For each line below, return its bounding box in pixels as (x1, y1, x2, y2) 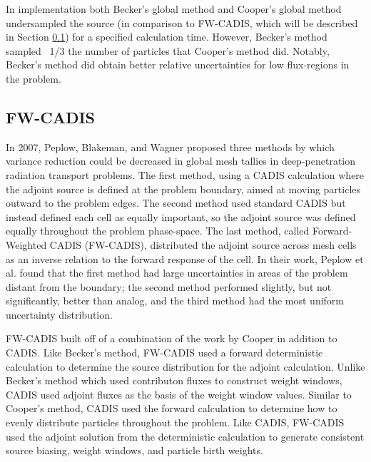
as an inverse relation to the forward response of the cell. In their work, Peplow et (6, 251, 364, 266)
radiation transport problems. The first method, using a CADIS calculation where (6, 167, 365, 182)
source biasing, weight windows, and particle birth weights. (6, 443, 263, 458)
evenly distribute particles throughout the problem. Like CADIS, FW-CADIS (6, 415, 345, 430)
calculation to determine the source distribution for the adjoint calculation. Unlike (6, 359, 365, 374)
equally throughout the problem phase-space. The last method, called (6, 223, 310, 238)
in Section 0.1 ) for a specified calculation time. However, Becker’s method (6, 29, 327, 44)
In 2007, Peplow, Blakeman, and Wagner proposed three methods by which (6, 139, 335, 154)
